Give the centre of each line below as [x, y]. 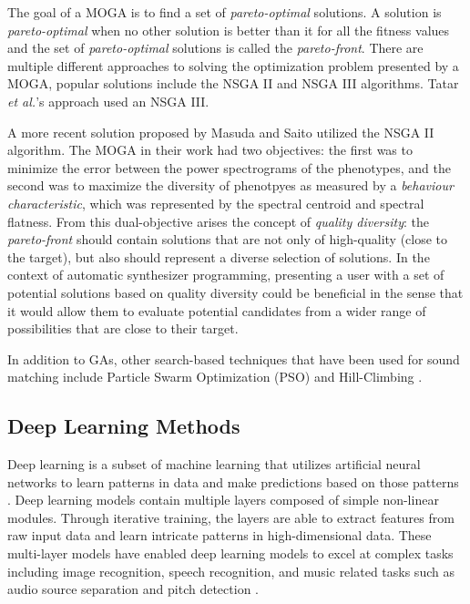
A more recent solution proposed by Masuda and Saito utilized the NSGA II [221, 132]
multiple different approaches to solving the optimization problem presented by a [233, 65]
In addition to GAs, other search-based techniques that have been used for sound [234, 358]
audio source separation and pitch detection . [133, 589]
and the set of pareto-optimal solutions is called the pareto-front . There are [215, 48]
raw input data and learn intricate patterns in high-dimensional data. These [220, 535]
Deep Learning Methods [124, 426]
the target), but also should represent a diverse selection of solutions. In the [219, 256]
